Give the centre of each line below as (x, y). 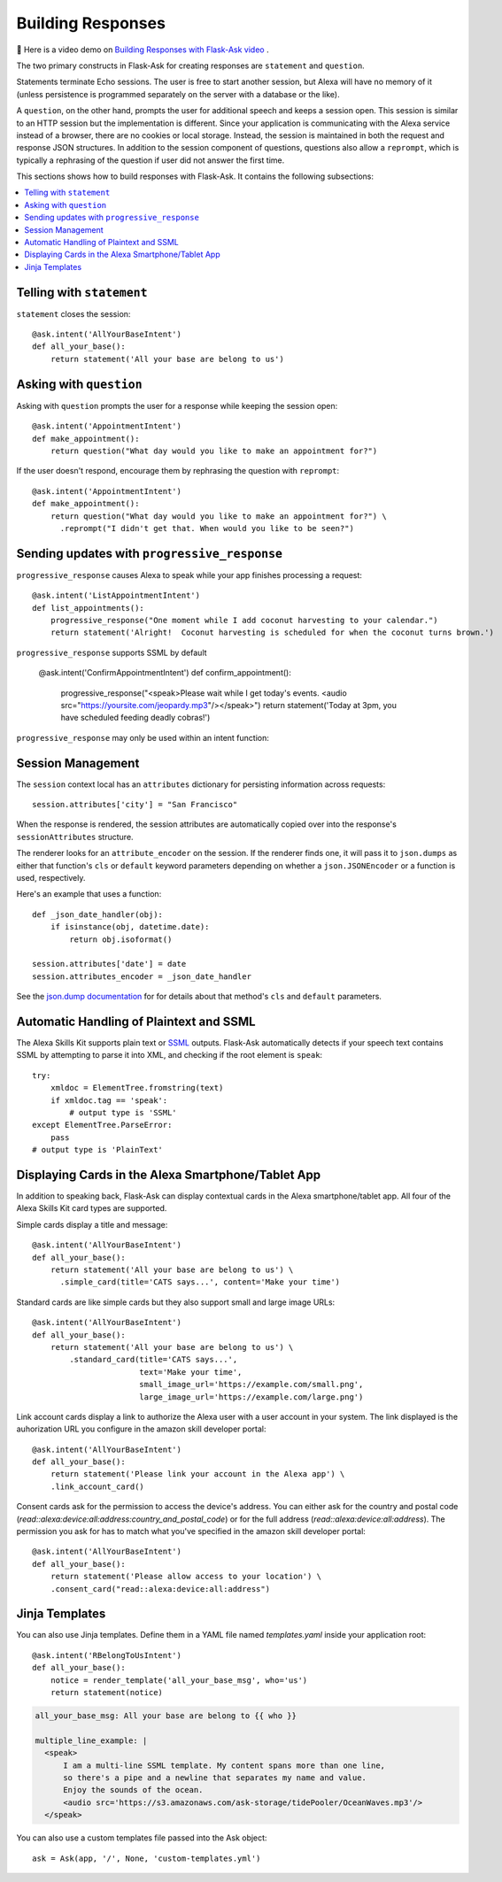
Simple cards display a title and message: (92, 1224)
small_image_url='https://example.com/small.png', (251, 1385)
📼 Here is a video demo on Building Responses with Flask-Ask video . (143, 50)
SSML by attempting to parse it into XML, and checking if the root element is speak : (170, 1055)
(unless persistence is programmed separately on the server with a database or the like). (178, 94)
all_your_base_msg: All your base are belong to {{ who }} (166, 1716)
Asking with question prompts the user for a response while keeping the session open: (177, 405)
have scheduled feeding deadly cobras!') (135, 718)
